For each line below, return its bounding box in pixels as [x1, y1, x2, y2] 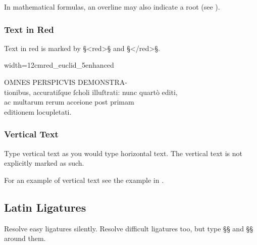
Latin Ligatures [4, 199, 86, 215]
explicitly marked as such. [4, 158, 84, 168]
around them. [4, 233, 46, 243]
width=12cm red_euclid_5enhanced [4, 60, 114, 70]
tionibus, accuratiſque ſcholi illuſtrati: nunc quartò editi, [4, 86, 178, 97]
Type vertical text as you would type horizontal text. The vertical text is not [4, 148, 242, 158]
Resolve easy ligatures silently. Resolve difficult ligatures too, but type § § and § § [4, 223, 253, 233]
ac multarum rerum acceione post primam [4, 96, 134, 107]
